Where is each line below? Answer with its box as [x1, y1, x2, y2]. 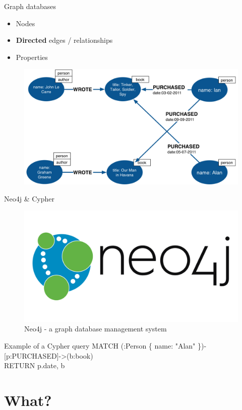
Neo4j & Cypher [4, 193, 54, 203]
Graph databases [4, 1, 56, 11]
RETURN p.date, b [4, 360, 65, 371]
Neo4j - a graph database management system [24, 323, 167, 334]
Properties [16, 51, 48, 62]
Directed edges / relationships [16, 35, 113, 45]
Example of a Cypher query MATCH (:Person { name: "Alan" [4, 340, 196, 351]
